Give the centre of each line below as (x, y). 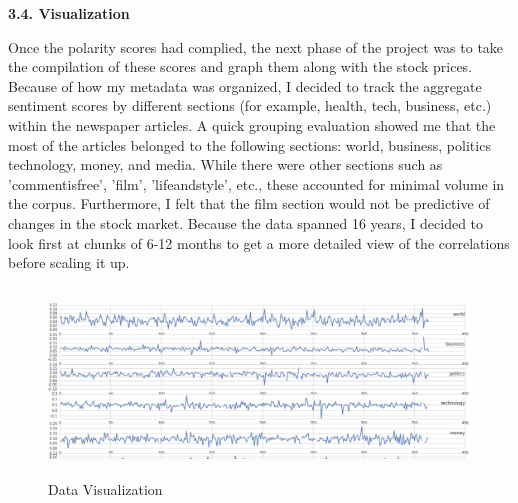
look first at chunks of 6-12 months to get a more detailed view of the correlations (259, 242)
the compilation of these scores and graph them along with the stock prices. (240, 66)
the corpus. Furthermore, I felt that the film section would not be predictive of (249, 203)
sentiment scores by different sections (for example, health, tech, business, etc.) (250, 105)
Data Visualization (105, 489)
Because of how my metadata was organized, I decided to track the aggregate (245, 85)
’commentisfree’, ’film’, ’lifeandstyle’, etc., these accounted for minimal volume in (256, 183)
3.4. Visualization (69, 13)
